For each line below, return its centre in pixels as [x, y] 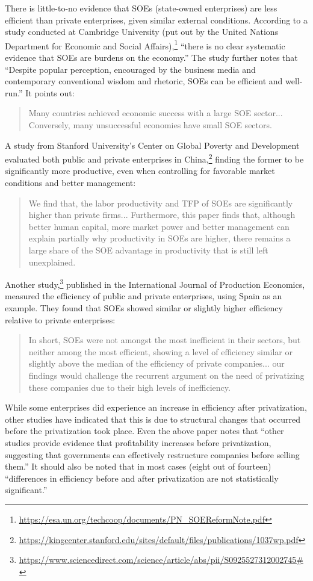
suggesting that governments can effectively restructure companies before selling [152, 454]
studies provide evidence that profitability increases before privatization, [138, 442]
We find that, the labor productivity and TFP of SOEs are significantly [161, 203]
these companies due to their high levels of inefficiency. [129, 387]
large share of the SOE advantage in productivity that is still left [148, 250]
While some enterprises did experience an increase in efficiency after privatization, [156, 407]
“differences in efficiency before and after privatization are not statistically [142, 478]
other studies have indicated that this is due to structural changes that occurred [153, 419]
